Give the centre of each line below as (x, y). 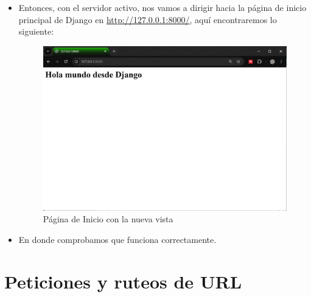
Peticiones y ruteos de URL (123, 281)
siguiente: (36, 31)
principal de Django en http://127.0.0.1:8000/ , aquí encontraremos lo (148, 19)
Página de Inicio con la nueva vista (108, 219)
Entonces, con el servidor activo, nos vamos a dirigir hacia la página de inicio (162, 7)
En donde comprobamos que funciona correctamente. (117, 239)
